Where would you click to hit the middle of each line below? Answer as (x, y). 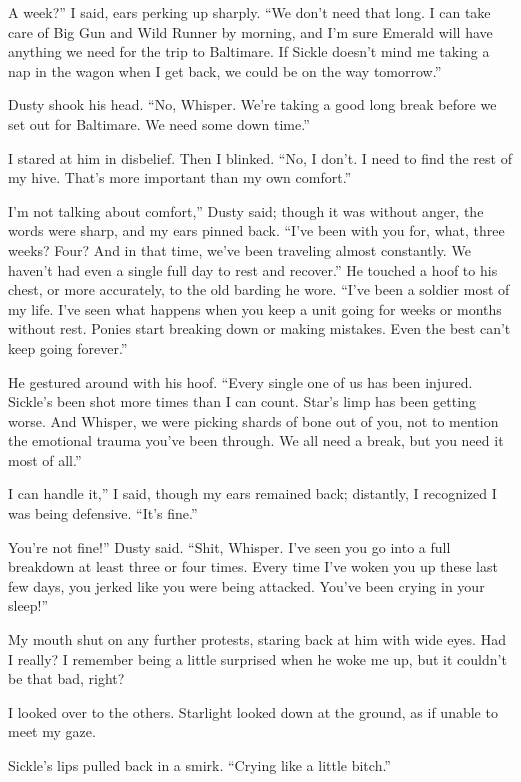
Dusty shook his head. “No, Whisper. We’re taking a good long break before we (252, 104)
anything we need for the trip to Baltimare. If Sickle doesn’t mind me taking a (249, 51)
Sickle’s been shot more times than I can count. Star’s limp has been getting (242, 401)
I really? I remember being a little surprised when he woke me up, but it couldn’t (257, 658)
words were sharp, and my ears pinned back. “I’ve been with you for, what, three (256, 230)
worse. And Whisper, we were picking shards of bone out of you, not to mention (253, 420)
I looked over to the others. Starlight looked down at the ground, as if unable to (253, 711)
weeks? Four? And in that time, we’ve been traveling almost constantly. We (239, 249)
